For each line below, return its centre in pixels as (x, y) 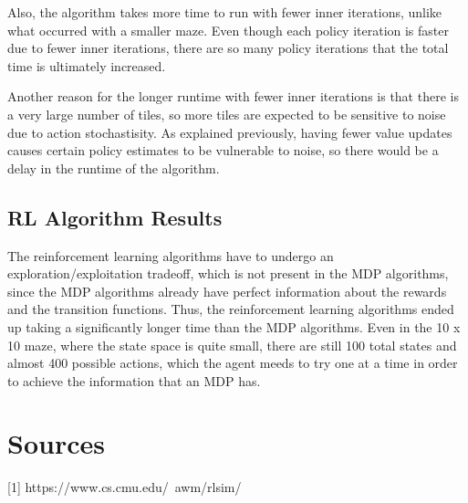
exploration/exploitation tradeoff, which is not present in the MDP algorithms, (228, 273)
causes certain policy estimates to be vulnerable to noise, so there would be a (223, 150)
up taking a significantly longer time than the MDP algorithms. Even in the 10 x (234, 326)
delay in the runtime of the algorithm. (114, 168)
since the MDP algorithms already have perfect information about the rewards (227, 291)
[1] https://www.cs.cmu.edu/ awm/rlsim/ (125, 487)
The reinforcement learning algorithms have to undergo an (171, 255)
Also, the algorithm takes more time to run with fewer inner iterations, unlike (225, 12)
